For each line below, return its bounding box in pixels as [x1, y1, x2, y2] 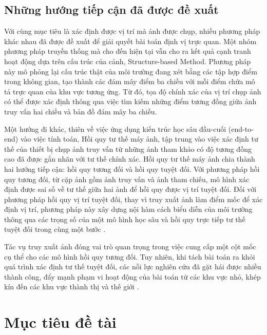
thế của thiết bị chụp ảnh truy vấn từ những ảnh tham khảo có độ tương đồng [4, 143, 252, 154]
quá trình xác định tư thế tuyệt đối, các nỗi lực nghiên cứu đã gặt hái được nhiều [4, 261, 261, 272]
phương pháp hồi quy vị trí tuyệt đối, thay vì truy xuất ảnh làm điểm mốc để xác [4, 193, 263, 204]
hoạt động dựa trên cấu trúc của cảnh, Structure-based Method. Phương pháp [4, 55, 251, 66]
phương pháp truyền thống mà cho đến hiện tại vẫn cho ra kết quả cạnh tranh [4, 46, 251, 56]
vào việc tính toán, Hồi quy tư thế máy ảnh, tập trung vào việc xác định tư [20, 133, 258, 144]
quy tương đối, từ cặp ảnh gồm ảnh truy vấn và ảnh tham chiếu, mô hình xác [4, 173, 250, 184]
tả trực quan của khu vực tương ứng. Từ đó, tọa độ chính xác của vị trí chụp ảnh [4, 86, 261, 96]
